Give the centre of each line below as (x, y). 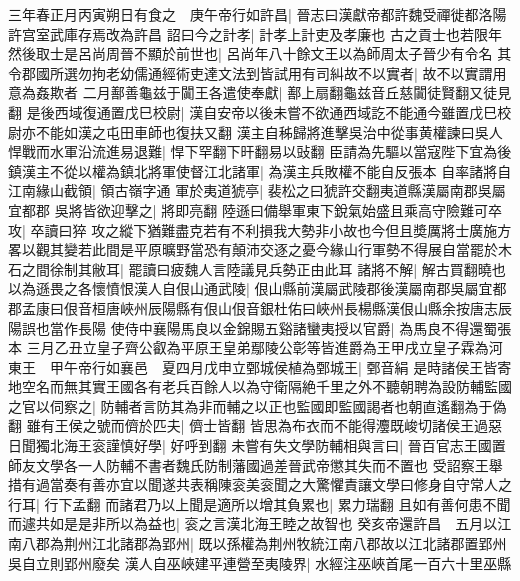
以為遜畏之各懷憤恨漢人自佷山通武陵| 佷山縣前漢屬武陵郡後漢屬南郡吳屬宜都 (257, 288)
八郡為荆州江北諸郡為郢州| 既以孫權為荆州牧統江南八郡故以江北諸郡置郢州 (264, 543)
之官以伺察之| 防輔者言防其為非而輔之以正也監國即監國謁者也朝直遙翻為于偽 (257, 405)
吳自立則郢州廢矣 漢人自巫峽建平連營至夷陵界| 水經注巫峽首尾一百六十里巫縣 (260, 562)
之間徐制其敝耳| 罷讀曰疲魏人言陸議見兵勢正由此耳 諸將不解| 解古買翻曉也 (263, 268)
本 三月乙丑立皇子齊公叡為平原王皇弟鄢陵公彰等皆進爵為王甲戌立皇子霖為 (248, 347)
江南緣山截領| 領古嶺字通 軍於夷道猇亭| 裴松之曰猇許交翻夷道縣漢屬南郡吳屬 (257, 190)
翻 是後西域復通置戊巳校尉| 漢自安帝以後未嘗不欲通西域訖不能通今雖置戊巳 (253, 111)
